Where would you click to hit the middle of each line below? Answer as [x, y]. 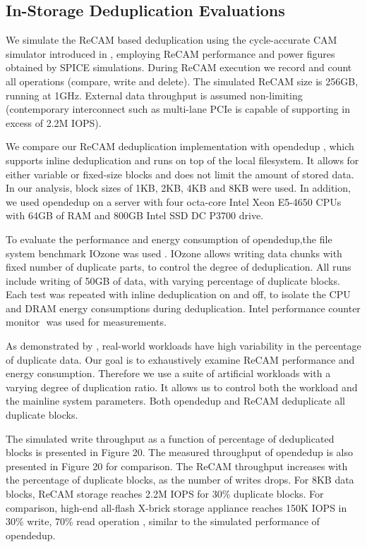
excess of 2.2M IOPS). [54, 122]
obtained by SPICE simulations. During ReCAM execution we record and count [179, 67]
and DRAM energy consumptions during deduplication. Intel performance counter [183, 308]
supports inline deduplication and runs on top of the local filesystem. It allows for [182, 160]
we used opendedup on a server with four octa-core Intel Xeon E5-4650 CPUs [174, 201]
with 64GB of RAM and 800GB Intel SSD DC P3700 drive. [135, 215]
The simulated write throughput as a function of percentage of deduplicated [170, 438]
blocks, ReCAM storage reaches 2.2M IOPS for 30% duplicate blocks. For [165, 494]
